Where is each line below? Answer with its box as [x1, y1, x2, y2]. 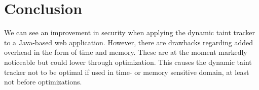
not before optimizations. [4, 76, 82, 87]
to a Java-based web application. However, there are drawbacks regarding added [4, 37, 253, 47]
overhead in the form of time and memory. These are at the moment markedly [4, 47, 247, 57]
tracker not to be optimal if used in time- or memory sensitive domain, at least [4, 66, 249, 77]
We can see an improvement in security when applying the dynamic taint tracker [4, 27, 255, 38]
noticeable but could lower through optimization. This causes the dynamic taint [4, 56, 252, 67]
